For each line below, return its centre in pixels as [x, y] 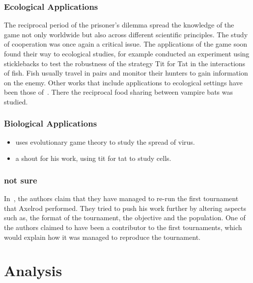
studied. [16, 101]
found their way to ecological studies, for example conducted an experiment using [127, 53]
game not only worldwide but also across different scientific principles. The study [126, 34]
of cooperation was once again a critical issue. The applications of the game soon [126, 44]
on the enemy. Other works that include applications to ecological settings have [123, 82]
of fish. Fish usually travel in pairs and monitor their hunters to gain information [126, 73]
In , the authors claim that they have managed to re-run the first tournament [121, 198]
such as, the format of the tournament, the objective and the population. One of [125, 218]
